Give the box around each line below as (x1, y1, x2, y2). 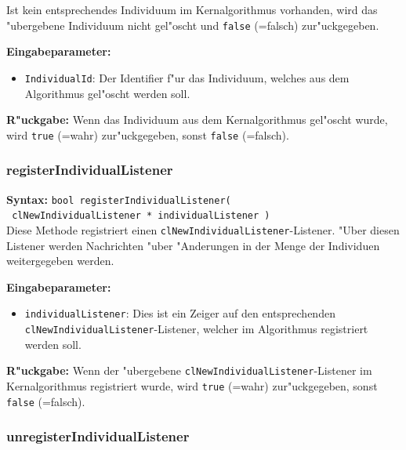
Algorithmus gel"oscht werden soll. (24, 85, 190, 101)
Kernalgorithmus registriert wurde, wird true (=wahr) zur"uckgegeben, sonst (6, 377, 378, 394)
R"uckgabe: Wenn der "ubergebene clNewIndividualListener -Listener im (6, 362, 372, 379)
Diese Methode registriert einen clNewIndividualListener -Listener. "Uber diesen (6, 221, 400, 238)
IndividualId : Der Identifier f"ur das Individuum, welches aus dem (24, 69, 350, 85)
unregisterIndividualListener (6, 426, 190, 446)
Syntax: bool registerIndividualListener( (6, 191, 231, 207)
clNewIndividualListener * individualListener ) (12, 210, 270, 222)
